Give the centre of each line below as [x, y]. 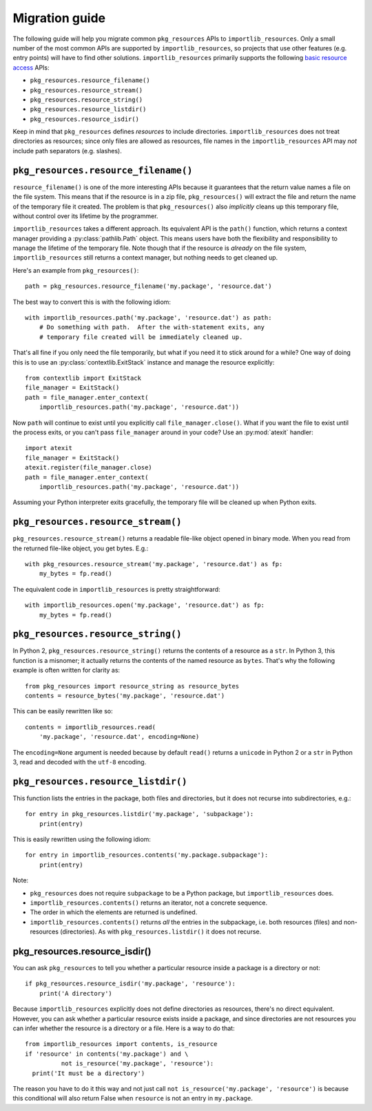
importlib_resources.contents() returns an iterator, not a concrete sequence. [149, 902]
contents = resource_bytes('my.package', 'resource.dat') [125, 696]
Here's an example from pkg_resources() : [76, 270]
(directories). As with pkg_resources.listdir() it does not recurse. [161, 931]
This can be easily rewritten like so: [63, 711]
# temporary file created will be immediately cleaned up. [141, 337]
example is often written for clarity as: [66, 670]
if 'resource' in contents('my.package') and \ [107, 1054]
